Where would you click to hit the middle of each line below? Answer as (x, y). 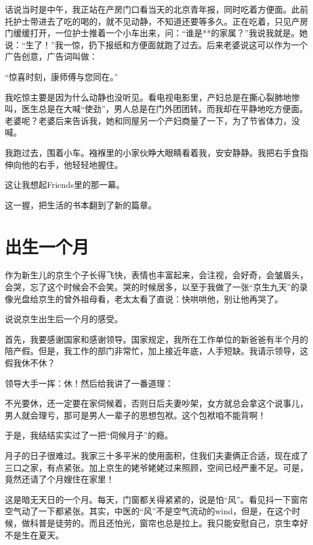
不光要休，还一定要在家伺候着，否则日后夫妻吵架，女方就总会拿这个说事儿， (156, 403)
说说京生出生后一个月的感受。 (64, 319)
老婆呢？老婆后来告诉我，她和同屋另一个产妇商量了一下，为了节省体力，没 (152, 120)
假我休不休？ (30, 363)
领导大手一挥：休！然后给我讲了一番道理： (89, 383)
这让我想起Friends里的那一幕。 (65, 185)
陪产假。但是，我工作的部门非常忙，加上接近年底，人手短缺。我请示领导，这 (156, 351)
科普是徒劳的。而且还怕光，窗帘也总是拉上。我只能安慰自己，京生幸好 (169, 522)
